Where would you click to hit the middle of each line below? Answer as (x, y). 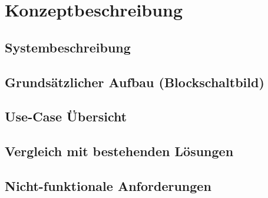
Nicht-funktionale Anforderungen (108, 185)
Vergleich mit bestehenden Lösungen (119, 151)
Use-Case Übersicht (66, 116)
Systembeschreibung (68, 47)
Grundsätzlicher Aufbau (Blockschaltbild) (135, 82)
